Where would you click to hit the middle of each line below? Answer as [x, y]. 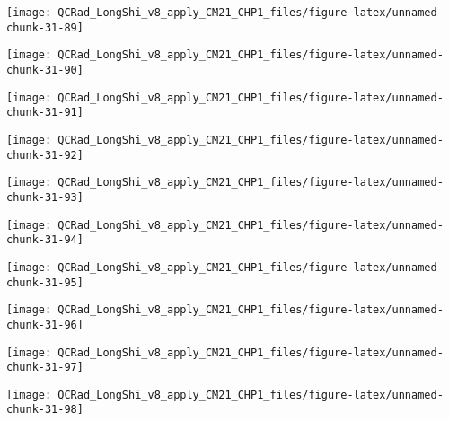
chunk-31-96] [45, 325]
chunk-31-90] [45, 70]
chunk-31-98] [45, 410]
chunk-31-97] [45, 368]
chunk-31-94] [45, 240]
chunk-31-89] [45, 27]
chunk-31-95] [45, 282]
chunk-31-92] [45, 155]
